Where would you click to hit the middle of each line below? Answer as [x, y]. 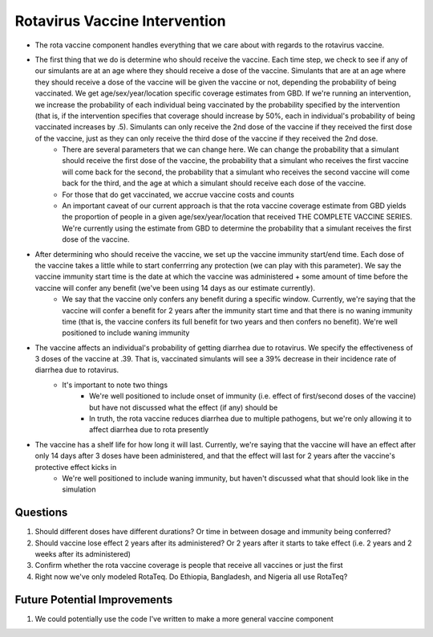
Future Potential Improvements [94, 600]
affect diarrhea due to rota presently [149, 430]
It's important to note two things [115, 385]
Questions [41, 513]
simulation [79, 489]
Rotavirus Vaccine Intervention [120, 21]
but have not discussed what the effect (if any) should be [184, 407]
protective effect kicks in [76, 467]
